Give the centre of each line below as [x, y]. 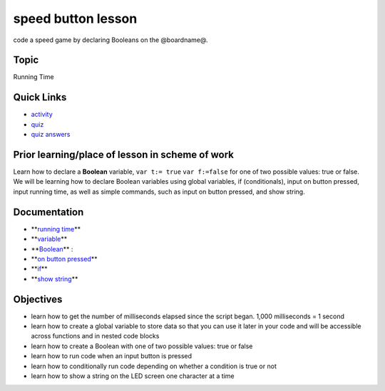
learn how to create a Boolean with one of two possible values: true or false [142, 346]
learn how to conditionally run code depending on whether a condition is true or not [154, 366]
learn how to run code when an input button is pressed [112, 356]
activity [42, 115]
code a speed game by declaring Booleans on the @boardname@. [111, 40]
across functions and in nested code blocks [95, 336]
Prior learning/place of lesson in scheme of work [124, 154]
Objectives [38, 299]
